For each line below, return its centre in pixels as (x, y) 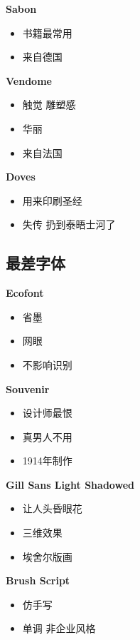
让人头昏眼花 (52, 508)
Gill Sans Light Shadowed (70, 484)
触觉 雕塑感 (49, 105)
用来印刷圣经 (52, 200)
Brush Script (38, 580)
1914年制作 (47, 461)
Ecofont (25, 293)
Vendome (29, 80)
